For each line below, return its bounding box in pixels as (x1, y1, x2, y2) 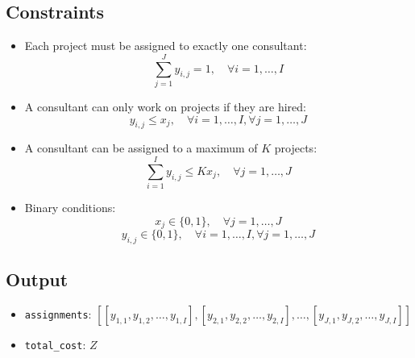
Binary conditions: (24, 199, 116, 216)
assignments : (24, 306, 92, 323)
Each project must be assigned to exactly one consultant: (24, 37, 307, 54)
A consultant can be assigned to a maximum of (24, 139, 258, 156)
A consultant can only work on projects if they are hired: (24, 98, 306, 114)
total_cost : (24, 336, 86, 353)
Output (6, 267, 68, 292)
